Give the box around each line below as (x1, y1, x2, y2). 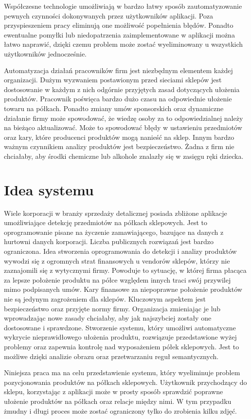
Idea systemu (4, 179, 94, 199)
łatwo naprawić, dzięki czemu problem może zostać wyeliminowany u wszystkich (4, 39, 243, 49)
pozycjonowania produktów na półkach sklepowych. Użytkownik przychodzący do (4, 377, 247, 387)
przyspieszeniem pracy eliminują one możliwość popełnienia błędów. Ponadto (4, 20, 233, 30)
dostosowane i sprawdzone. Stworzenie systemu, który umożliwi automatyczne (4, 322, 236, 332)
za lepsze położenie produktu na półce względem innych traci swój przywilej (4, 274, 231, 285)
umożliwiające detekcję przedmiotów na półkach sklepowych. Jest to (4, 217, 208, 228)
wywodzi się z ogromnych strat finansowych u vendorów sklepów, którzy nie (4, 255, 230, 266)
